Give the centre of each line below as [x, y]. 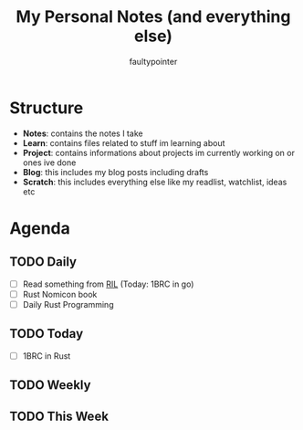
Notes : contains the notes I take [83, 133]
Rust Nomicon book [60, 294]
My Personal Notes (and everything [153, 17]
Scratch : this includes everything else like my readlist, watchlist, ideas [155, 182]
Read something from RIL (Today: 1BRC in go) [108, 284]
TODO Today [47, 334]
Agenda [40, 228]
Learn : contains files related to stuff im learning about [124, 142]
